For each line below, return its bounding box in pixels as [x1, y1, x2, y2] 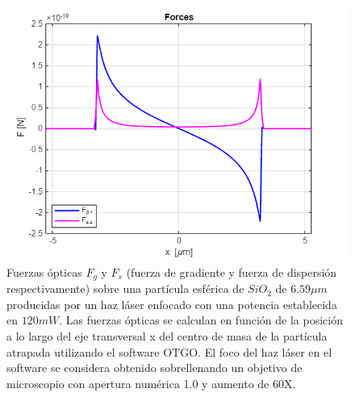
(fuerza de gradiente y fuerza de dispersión [126, 263, 337, 280]
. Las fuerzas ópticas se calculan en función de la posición [59, 311, 343, 328]
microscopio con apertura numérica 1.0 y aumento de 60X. [6, 374, 296, 391]
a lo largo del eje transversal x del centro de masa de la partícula [6, 327, 328, 344]
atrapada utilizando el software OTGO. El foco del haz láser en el [6, 343, 332, 360]
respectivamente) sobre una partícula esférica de [6, 280, 244, 297]
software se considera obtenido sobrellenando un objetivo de [6, 359, 303, 376]
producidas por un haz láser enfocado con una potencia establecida [6, 295, 337, 312]
